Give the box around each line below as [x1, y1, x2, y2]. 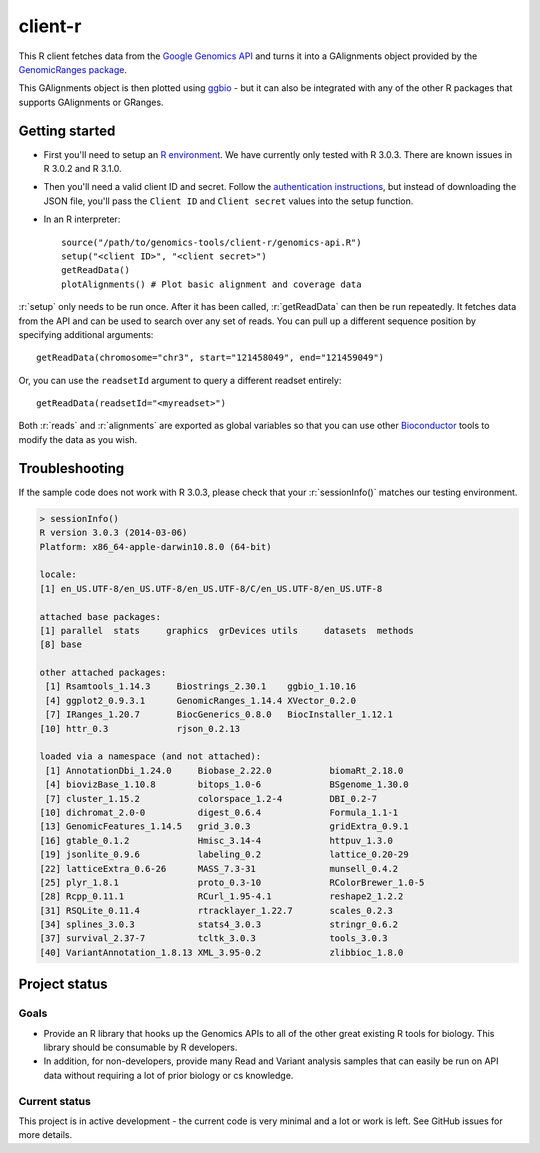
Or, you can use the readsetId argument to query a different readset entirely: [18, 374, 342, 386]
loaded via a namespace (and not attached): [39, 751, 262, 762]
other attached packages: [39, 667, 167, 679]
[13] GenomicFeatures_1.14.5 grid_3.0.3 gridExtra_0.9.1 [39, 821, 409, 832]
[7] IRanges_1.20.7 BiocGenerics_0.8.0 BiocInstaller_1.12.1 [45, 709, 394, 720]
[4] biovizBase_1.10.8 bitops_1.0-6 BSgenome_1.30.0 [45, 779, 409, 790]
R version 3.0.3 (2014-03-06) [39, 527, 188, 539]
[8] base [39, 639, 83, 650]
